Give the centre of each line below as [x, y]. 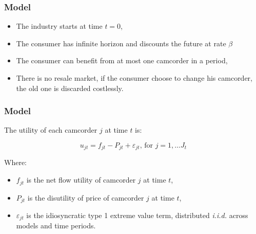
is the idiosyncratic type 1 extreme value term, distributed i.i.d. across [137, 215]
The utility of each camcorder [51, 130]
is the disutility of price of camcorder [86, 197]
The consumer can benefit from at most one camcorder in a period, [122, 60]
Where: [15, 162]
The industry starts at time [59, 26]
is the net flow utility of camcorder [81, 180]
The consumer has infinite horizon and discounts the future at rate [121, 43]
